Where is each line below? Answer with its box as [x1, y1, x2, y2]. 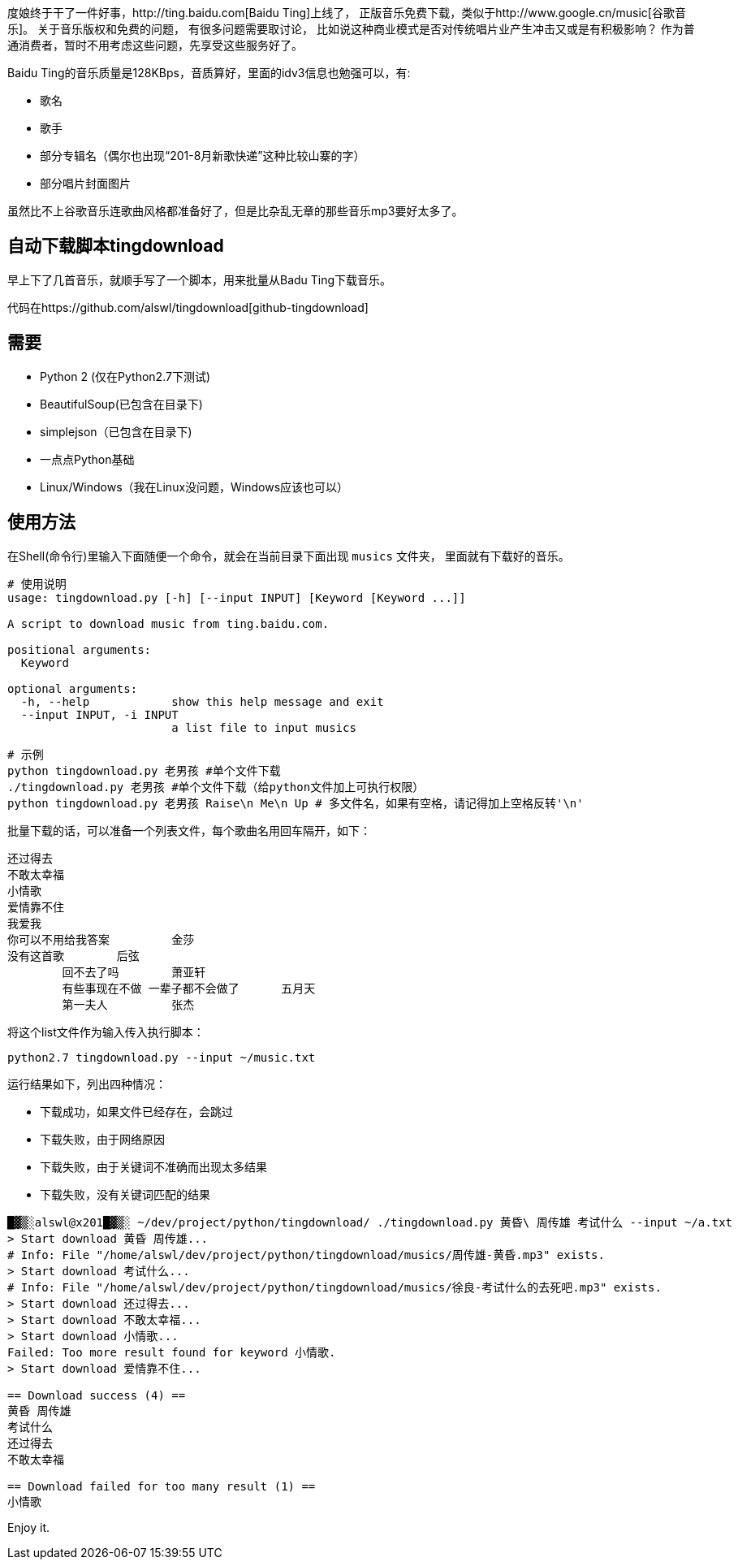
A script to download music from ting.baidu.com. [7, 616, 330, 630]
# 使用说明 [7, 577, 67, 590]
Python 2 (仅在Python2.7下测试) [40, 369, 210, 383]
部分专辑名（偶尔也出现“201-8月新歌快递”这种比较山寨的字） [40, 149, 365, 162]
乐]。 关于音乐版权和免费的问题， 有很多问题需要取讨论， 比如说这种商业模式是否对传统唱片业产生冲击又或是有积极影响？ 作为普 [7, 22, 695, 36]
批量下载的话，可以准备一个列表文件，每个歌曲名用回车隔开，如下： [7, 823, 371, 837]
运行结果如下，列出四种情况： [7, 1076, 166, 1091]
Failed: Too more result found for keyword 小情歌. [7, 1345, 336, 1359]
